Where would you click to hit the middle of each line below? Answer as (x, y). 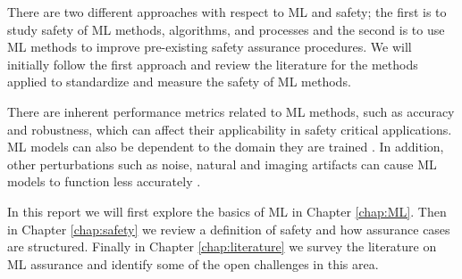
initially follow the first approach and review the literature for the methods (213, 64)
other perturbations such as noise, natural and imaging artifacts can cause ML (222, 164)
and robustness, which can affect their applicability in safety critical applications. (230, 129)
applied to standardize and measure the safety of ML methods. (179, 82)
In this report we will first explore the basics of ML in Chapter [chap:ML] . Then (227, 211)
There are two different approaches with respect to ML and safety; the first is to (227, 12)
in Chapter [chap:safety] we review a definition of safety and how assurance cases (229, 229)
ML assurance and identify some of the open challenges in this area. (193, 263)
